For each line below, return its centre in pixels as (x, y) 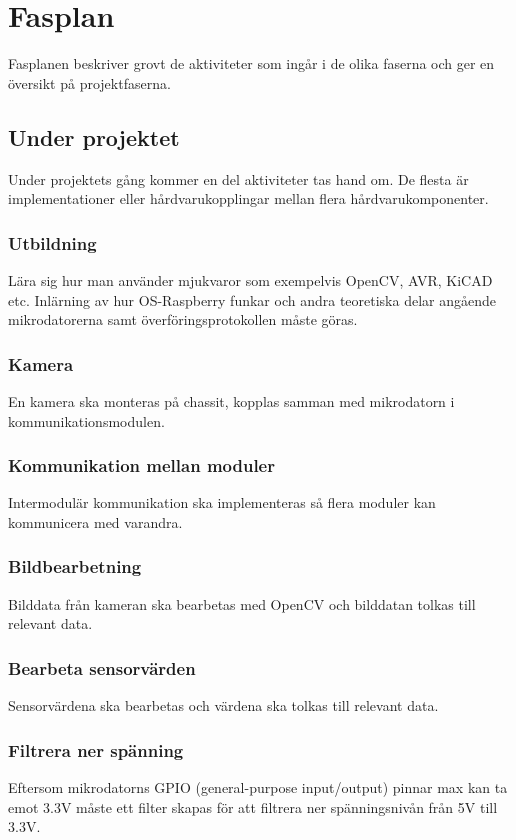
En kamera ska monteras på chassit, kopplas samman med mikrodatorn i (231, 400)
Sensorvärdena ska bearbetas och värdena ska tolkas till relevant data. (223, 705)
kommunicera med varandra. (95, 521)
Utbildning (52, 242)
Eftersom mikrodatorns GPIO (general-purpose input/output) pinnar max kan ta (258, 786)
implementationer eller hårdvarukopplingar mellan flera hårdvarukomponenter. (248, 198)
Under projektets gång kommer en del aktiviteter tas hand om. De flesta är (238, 178)
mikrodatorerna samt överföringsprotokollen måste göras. (183, 319)
